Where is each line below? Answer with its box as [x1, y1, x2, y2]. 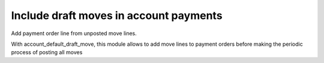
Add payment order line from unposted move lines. [11, 30, 137, 37]
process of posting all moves [11, 49, 83, 56]
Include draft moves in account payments [11, 9, 223, 22]
